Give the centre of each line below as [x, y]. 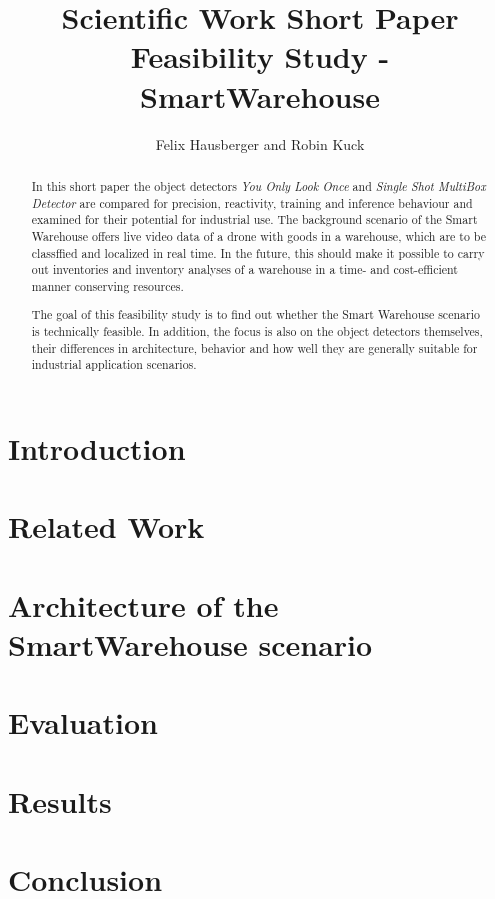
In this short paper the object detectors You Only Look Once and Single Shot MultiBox [258, 185]
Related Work [106, 526]
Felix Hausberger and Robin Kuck [260, 143]
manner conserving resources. [107, 285]
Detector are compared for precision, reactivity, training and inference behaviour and [252, 202]
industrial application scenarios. [114, 364]
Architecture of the [143, 604]
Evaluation [83, 722]
